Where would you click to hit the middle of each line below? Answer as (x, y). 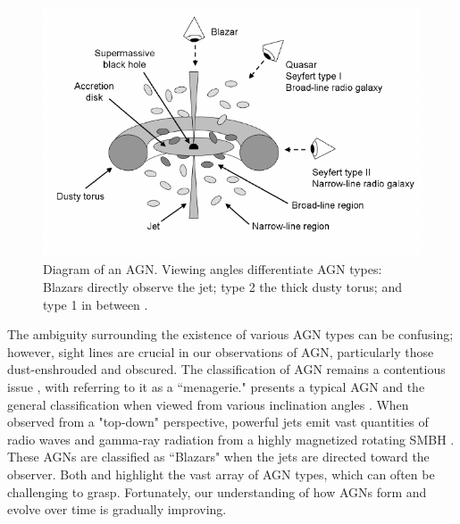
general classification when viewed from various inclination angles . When (208, 404)
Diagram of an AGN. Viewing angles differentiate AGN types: (213, 269)
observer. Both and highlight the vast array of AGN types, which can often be (221, 474)
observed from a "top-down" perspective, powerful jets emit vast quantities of (218, 422)
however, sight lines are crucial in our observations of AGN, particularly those (221, 351)
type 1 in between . (96, 304)
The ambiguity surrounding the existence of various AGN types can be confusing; (230, 334)
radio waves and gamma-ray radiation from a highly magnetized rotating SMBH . (231, 439)
